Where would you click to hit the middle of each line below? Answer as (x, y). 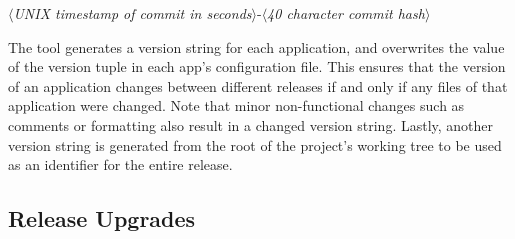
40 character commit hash (346, 13)
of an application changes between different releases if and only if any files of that (258, 85)
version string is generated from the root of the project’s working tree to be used (255, 144)
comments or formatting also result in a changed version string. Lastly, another (251, 124)
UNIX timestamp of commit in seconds (132, 13)
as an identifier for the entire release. (120, 164)
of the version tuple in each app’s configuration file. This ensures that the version (257, 66)
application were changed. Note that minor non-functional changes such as (236, 105)
